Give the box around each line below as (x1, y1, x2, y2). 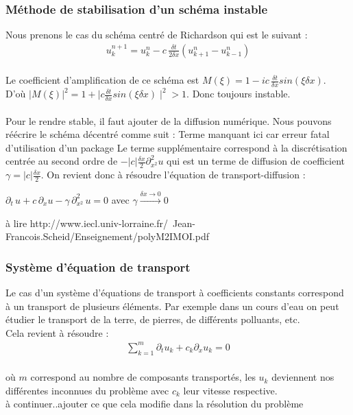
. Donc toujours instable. (186, 86, 291, 101)
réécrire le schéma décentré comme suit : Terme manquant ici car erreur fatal (5, 127, 330, 141)
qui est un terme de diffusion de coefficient (167, 154, 345, 168)
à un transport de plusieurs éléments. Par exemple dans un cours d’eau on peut (5, 298, 339, 313)
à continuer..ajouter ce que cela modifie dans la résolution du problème (5, 396, 304, 411)
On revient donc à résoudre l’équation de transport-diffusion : (47, 167, 306, 182)
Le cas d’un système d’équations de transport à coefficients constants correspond (5, 285, 344, 299)
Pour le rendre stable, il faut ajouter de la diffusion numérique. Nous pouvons (5, 113, 332, 128)
